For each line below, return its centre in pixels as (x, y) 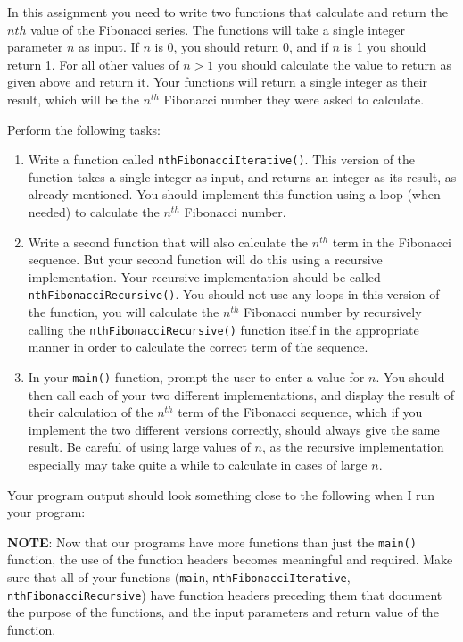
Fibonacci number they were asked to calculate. (294, 99)
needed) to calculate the (94, 212)
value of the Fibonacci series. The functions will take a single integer (218, 29)
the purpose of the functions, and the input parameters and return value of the (223, 612)
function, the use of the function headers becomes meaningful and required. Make (230, 559)
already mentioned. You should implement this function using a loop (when (234, 194)
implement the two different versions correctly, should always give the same (234, 429)
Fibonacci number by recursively (333, 312)
